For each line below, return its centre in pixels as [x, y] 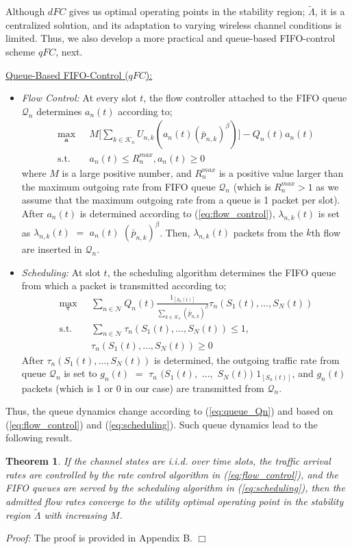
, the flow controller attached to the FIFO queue [245, 98]
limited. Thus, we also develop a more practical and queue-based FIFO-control [171, 38]
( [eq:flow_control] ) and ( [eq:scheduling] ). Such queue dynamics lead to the [162, 424]
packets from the [268, 232]
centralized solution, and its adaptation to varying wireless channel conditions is [174, 24]
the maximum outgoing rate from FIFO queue [118, 186]
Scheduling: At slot [61, 272]
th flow [326, 232]
